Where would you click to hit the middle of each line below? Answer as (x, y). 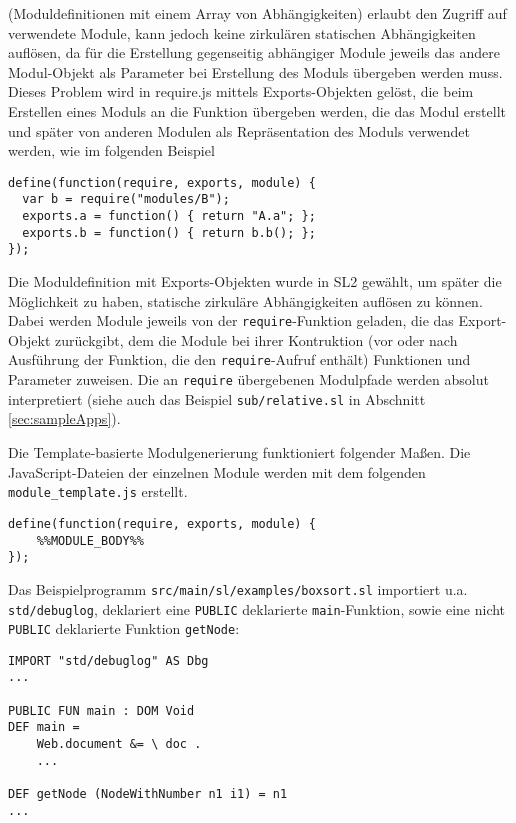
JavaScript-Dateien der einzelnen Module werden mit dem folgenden (217, 471)
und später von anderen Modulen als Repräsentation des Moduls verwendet (239, 130)
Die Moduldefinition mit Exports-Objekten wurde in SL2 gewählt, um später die (255, 281)
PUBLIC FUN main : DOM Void (101, 710)
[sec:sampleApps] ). (64, 418)
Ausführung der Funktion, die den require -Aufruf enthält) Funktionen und (239, 359)
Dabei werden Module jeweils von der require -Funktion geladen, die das (231, 320)
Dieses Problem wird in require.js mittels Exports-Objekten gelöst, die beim (241, 91)
